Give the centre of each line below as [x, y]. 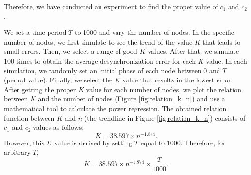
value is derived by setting [93, 142]
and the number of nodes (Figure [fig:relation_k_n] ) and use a [132, 99]
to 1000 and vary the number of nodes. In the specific [154, 32]
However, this [24, 142]
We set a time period [35, 32]
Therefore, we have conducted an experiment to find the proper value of [111, 6]
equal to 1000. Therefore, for [183, 142]
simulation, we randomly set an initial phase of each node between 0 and [112, 70]
